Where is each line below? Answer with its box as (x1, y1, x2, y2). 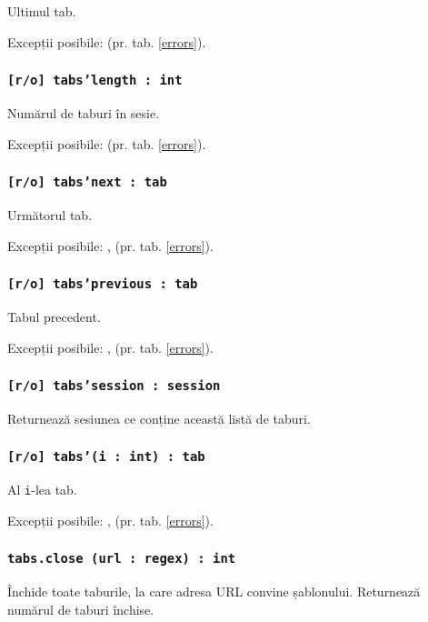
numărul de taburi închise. (7, 599, 154, 618)
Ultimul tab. (7, 2, 76, 20)
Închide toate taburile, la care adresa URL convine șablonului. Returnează (7, 582, 421, 601)
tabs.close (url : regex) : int (7, 551, 236, 567)
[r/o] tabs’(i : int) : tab (7, 449, 205, 465)
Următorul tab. (7, 205, 93, 224)
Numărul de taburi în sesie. (7, 103, 160, 122)
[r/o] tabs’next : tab (7, 175, 167, 190)
